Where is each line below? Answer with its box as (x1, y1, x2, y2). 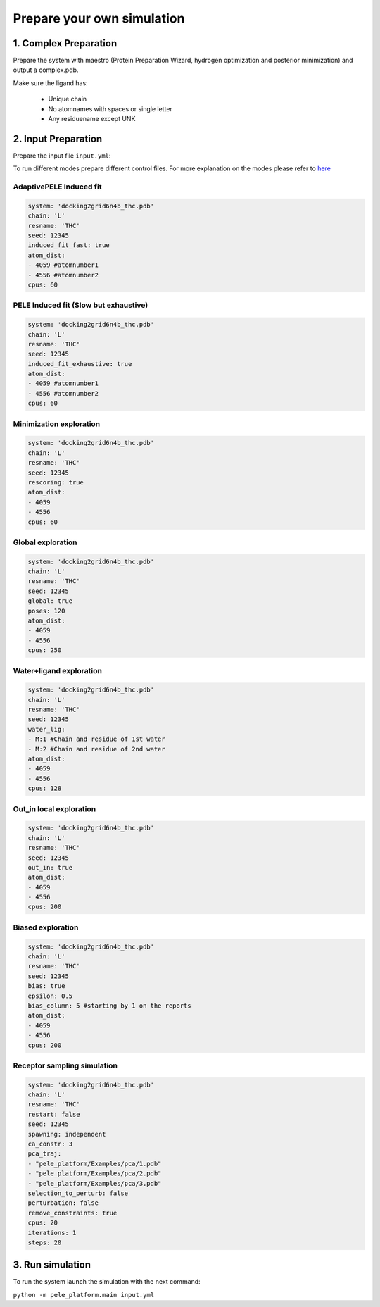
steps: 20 (27, 1238, 62, 1246)
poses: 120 (27, 606, 65, 615)
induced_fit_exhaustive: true (27, 360, 132, 368)
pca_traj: (27, 1150, 62, 1158)
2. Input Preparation (13, 132, 103, 144)
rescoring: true (27, 478, 84, 486)
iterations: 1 (27, 1229, 77, 1237)
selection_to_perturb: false (27, 1189, 129, 1197)
